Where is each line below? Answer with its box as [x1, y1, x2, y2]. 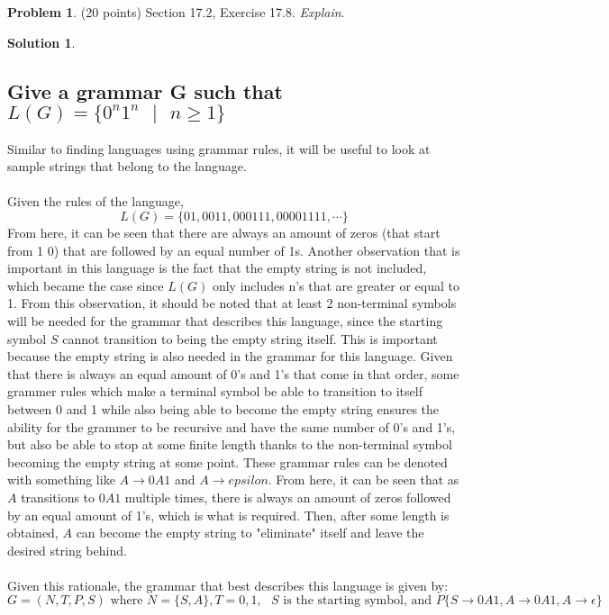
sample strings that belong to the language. [7, 157, 247, 176]
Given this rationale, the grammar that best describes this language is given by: [7, 575, 449, 594]
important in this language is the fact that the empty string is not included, [7, 258, 427, 277]
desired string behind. [7, 540, 127, 559]
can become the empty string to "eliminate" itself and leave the [76, 523, 424, 542]
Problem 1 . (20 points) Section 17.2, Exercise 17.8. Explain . [7, 3, 345, 21]
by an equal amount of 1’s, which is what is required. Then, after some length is [7, 505, 450, 524]
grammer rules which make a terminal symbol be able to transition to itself [7, 382, 423, 401]
